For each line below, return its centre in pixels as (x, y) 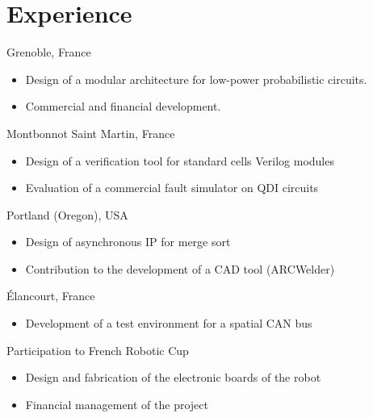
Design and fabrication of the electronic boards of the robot (173, 377)
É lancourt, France (51, 296)
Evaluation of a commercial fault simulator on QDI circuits (172, 188)
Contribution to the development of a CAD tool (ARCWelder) (180, 268)
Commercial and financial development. (123, 106)
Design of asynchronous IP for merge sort (128, 242)
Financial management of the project (117, 404)
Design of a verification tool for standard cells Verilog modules (180, 160)
